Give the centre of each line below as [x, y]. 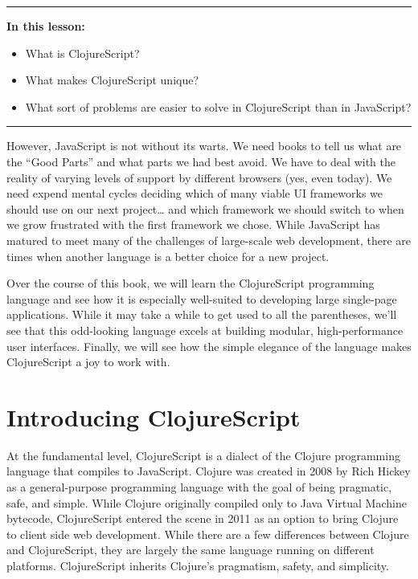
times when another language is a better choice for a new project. [168, 256]
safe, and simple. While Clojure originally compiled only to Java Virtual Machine [207, 502]
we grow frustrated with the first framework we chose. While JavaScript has [193, 224]
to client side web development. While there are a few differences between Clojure [208, 534]
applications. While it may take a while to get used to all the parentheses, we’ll [202, 314]
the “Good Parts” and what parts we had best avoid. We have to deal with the [201, 161]
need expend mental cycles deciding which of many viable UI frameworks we [195, 193]
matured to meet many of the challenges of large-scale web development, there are [209, 240]
